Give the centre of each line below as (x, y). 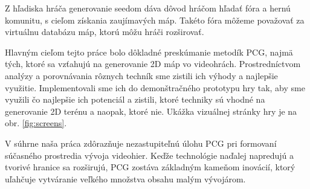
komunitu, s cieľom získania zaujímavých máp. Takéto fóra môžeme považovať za (155, 20)
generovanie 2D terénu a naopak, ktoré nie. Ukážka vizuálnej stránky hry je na (151, 111)
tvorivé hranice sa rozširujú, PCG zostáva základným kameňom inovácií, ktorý (150, 167)
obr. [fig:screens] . (36, 123)
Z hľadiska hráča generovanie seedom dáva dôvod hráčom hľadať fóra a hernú (148, 8)
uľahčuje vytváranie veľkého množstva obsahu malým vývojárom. (125, 178)
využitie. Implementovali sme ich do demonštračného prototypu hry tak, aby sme (155, 87)
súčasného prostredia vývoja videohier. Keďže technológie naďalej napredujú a (149, 155)
